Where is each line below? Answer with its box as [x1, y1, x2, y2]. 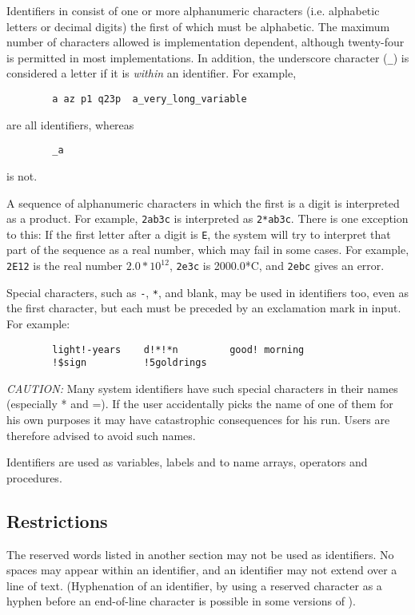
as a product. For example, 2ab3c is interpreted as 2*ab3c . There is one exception [6, 210, 409, 227]
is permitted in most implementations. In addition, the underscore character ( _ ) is [6, 49, 409, 65]
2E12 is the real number [6, 257, 123, 274]
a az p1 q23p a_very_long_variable [52, 93, 247, 105]
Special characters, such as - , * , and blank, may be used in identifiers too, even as [6, 284, 409, 300]
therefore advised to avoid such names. [6, 427, 196, 443]
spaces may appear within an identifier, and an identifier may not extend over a [6, 561, 397, 578]
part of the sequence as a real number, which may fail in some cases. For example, [6, 241, 409, 258]
